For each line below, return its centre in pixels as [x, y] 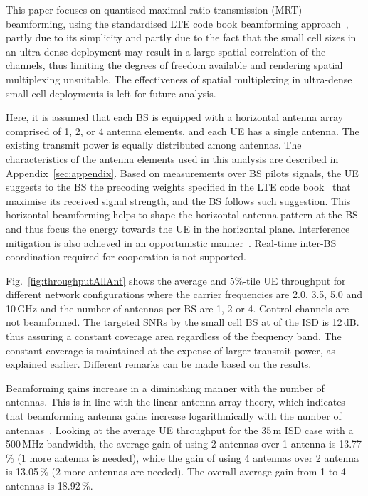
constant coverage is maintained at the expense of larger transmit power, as [170, 350]
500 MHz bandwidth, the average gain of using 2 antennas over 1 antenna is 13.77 [184, 444]
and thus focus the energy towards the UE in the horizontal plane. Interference [178, 228]
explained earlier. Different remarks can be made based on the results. [159, 364]
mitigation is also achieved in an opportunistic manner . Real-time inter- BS [171, 242]
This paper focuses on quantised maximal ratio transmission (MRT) [154, 9]
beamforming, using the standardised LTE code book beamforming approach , [177, 23]
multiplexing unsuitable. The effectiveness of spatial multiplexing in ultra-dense [179, 79]
